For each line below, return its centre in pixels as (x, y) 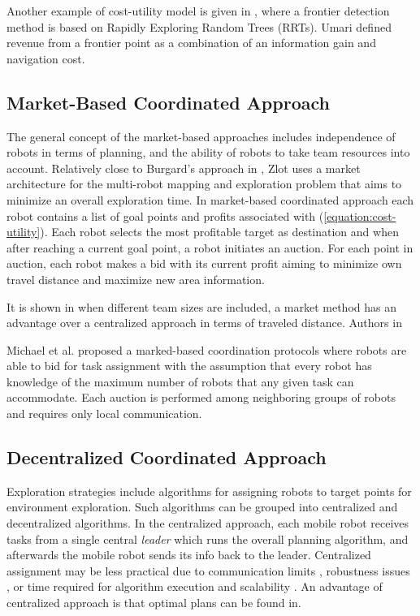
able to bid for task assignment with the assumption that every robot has (189, 366)
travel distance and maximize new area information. (136, 279)
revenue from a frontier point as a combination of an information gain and (191, 43)
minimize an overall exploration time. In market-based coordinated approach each (210, 199)
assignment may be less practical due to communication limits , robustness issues (208, 570)
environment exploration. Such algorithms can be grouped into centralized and (202, 507)
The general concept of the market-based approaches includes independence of (201, 136)
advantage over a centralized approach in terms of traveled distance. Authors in (204, 323)
